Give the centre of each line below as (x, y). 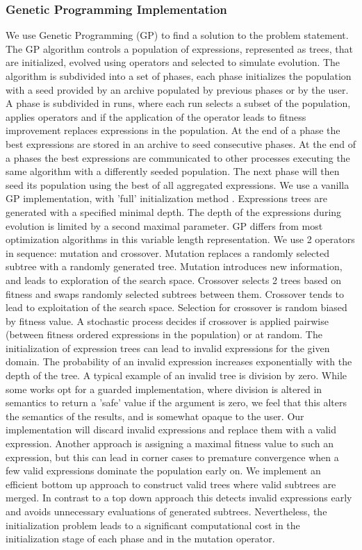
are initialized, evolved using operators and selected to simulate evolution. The (173, 62)
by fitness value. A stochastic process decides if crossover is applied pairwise (167, 320)
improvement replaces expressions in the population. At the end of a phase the (173, 130)
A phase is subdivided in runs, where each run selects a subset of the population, (178, 103)
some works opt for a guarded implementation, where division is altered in (164, 389)
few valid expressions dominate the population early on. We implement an (163, 470)
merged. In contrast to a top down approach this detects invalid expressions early (179, 498)
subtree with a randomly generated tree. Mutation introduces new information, (174, 266)
